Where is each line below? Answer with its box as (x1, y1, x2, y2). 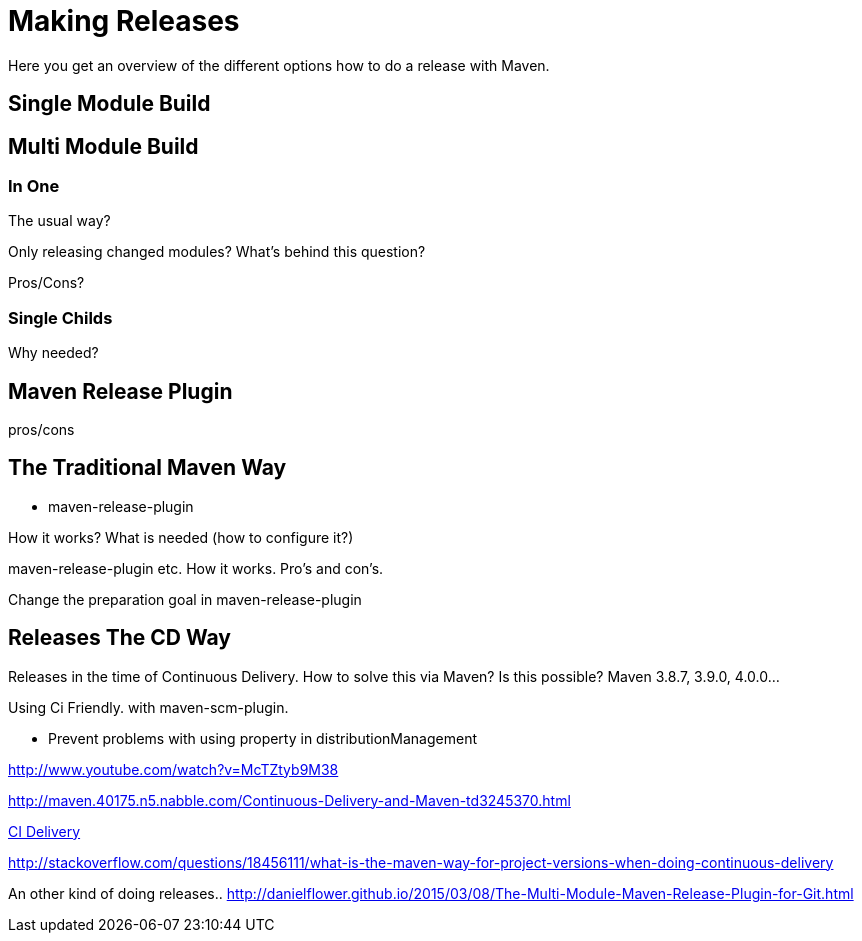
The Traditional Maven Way (8, 455, 287, 481)
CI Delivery (8, 822, 81, 840)
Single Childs (8, 307, 113, 328)
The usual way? (8, 212, 111, 230)
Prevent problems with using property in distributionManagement (48, 729, 478, 747)
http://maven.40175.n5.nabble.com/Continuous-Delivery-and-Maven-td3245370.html (8, 791, 571, 809)
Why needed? (8, 344, 99, 362)
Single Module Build (8, 91, 211, 117)
